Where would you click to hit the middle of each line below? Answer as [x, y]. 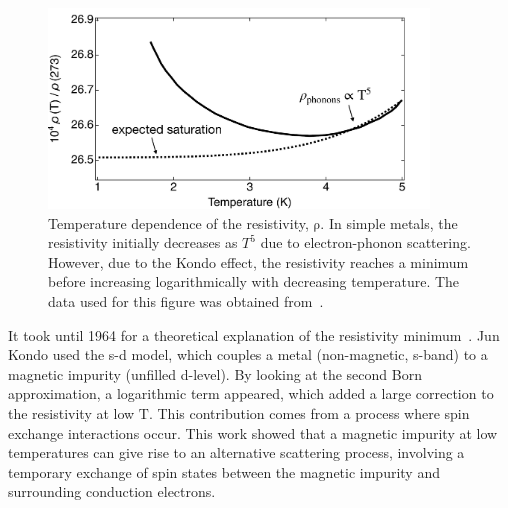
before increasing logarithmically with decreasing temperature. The [254, 281]
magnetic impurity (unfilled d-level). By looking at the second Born [215, 373]
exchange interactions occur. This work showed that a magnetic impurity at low [253, 432]
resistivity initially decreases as [143, 242]
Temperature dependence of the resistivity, [178, 222]
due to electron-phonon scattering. [365, 242]
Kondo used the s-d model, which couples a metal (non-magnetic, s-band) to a [248, 354]
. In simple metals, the [389, 222]
